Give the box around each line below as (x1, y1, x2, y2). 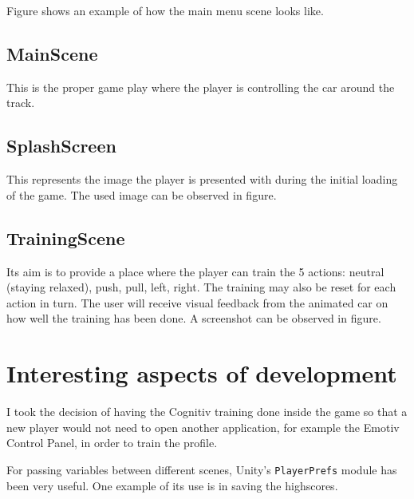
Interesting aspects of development (6, 357, 397, 390)
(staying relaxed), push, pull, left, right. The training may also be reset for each (6, 279, 396, 295)
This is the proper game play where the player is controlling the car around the (6, 78, 395, 95)
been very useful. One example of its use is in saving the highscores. (6, 477, 338, 493)
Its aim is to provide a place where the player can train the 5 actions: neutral (6, 263, 384, 279)
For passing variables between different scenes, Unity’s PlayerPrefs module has (6, 461, 397, 477)
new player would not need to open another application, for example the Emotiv (6, 418, 400, 435)
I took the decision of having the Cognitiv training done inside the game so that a (6, 403, 408, 420)
